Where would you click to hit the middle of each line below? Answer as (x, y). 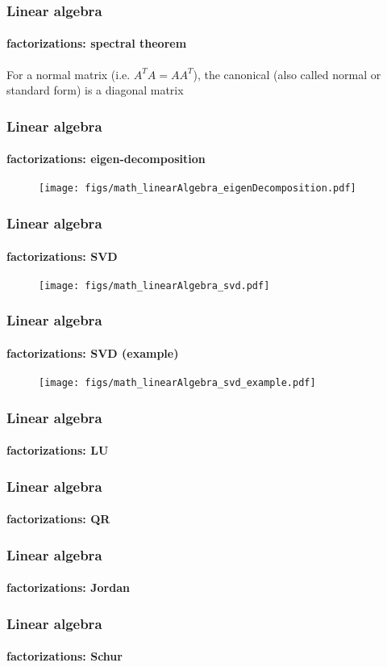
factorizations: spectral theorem (97, 43)
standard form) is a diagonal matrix (95, 90)
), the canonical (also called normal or (287, 74)
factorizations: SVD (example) (93, 352)
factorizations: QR (58, 519)
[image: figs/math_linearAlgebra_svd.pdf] (154, 285)
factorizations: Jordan (68, 587)
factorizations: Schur (64, 656)
